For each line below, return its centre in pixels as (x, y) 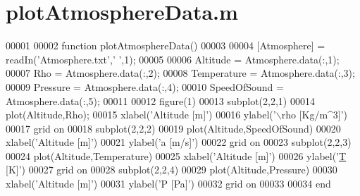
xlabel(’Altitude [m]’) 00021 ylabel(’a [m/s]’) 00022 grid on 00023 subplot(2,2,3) (179, 142)
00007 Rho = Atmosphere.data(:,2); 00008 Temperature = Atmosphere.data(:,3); (180, 73)
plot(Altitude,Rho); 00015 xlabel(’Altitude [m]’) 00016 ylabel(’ (141, 115)
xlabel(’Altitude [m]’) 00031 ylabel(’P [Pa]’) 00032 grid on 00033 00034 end (168, 184)
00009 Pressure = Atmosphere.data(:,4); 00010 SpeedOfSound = (145, 86)
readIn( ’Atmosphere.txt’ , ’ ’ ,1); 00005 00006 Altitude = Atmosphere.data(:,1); (173, 59)
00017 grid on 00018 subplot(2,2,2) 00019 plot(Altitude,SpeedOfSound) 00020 (173, 128)
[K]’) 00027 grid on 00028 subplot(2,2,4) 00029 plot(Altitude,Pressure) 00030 (172, 170)
